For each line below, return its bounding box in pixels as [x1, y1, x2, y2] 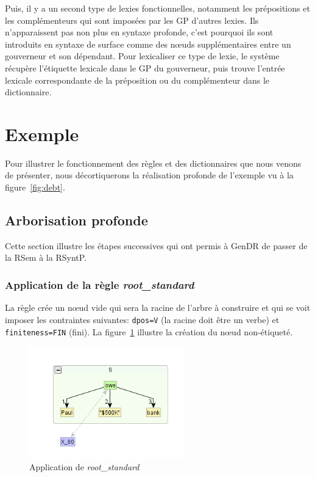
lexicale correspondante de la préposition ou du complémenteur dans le [5, 73, 269, 86]
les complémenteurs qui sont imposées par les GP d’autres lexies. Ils [5, 13, 259, 26]
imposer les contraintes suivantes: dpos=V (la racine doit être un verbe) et [5, 313, 280, 326]
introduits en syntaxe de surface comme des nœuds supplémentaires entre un [5, 37, 291, 50]
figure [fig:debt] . [5, 181, 65, 194]
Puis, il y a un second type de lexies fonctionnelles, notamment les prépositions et [5, 2, 310, 14]
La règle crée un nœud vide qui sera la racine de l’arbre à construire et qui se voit [5, 301, 311, 314]
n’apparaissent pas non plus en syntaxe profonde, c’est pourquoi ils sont [5, 26, 274, 38]
